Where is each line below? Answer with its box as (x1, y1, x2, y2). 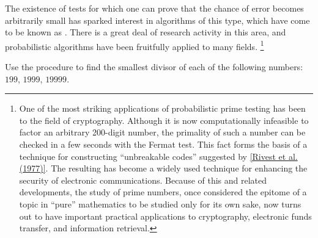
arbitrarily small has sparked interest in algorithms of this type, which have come (5, 13, 310, 26)
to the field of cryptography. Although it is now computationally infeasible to (19, 114, 309, 126)
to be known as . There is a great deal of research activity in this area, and (5, 26, 286, 38)
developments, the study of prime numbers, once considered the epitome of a (19, 186, 307, 198)
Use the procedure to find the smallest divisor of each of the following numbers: (5, 60, 303, 73)
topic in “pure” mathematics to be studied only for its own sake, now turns (19, 197, 301, 210)
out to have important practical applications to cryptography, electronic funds (19, 209, 312, 222)
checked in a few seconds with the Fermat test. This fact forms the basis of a (19, 138, 308, 150)
